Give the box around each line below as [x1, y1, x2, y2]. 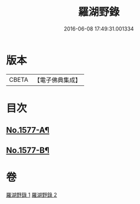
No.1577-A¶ [6, 125, 50, 135]
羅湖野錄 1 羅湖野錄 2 [6, 191, 58, 198]
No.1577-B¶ [6, 145, 50, 155]
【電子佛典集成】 [34, 76, 81, 84]
